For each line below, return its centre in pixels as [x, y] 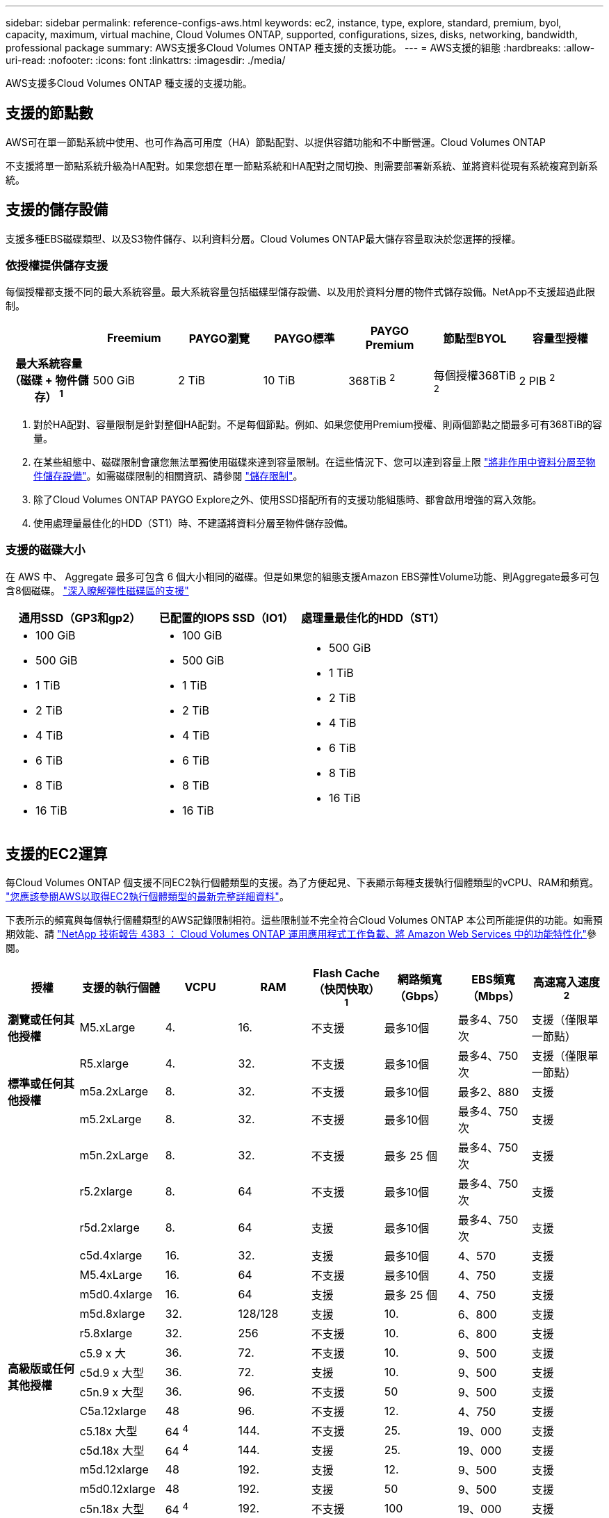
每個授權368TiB [475, 375]
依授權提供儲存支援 [57, 266]
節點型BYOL [475, 339]
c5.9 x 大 [103, 1354]
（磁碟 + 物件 [43, 381]
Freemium [134, 338]
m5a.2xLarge [114, 1092]
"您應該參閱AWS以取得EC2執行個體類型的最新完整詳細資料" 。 [147, 897]
